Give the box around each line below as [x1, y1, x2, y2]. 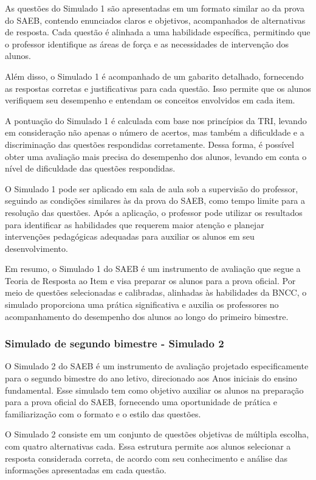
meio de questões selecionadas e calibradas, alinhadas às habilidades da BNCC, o [5, 286, 307, 299]
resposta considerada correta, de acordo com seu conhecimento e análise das [5, 451, 287, 464]
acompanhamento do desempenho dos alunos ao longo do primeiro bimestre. [5, 310, 289, 322]
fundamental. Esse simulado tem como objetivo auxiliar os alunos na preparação [5, 383, 304, 396]
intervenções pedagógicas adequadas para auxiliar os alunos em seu [5, 230, 255, 243]
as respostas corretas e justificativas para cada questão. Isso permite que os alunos [5, 82, 311, 94]
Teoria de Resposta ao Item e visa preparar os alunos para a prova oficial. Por [5, 274, 296, 287]
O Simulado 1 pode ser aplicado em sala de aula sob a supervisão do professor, [5, 182, 298, 195]
